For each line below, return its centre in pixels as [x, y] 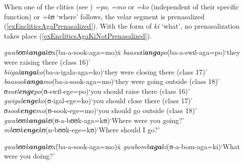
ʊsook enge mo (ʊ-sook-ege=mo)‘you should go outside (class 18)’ [101, 110]
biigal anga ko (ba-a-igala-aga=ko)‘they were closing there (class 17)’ [106, 71]
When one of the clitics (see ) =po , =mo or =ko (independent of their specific [122, 6]
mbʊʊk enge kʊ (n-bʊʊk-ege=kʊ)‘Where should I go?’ [82, 130]
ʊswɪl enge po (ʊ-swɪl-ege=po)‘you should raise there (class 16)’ [97, 91]
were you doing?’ [29, 156]
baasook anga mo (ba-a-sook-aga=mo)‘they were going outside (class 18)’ [112, 81]
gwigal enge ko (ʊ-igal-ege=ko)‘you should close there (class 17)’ [98, 101]
